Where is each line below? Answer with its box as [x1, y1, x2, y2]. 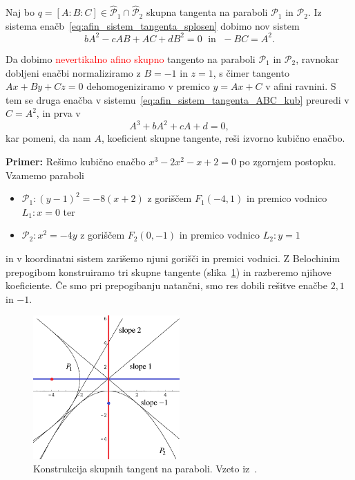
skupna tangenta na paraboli [146, 5, 268, 19]
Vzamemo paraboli [6, 167, 84, 182]
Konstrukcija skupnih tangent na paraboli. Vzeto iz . [33, 461, 258, 476]
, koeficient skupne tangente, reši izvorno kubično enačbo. [101, 131, 345, 145]
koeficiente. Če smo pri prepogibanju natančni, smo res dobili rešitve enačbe [6, 278, 327, 293]
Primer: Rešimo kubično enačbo [6, 154, 146, 168]
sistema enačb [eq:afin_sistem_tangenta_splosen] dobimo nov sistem [6, 18, 300, 33]
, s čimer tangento [213, 65, 289, 80]
